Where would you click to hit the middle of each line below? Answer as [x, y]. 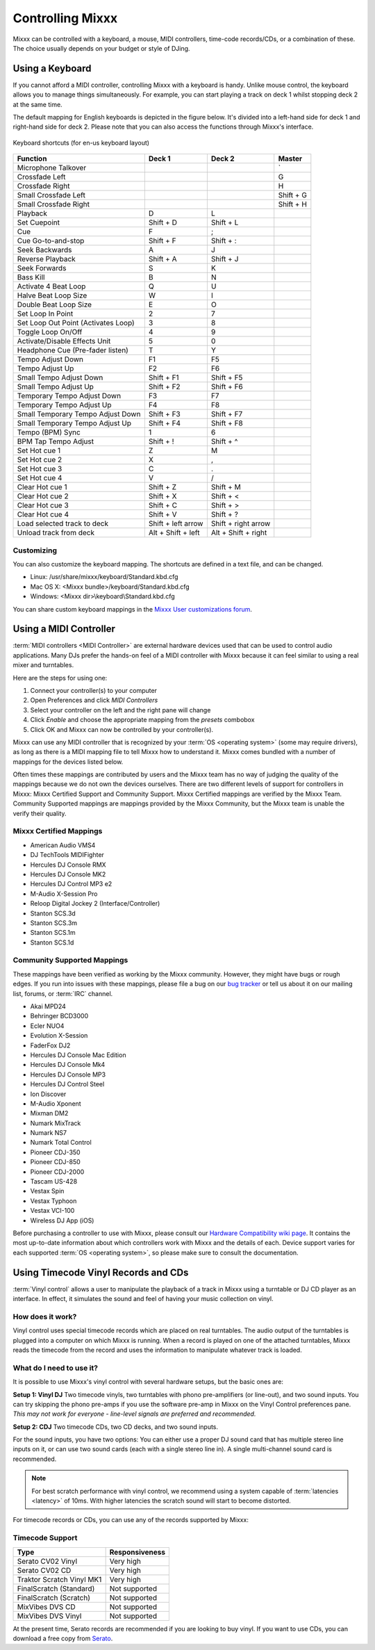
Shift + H [292, 204]
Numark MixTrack [56, 1123]
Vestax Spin [47, 1191]
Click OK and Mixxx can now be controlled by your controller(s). [122, 729]
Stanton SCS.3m [54, 923]
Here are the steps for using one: [60, 678]
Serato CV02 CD [44, 1570]
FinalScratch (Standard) [56, 1588]
